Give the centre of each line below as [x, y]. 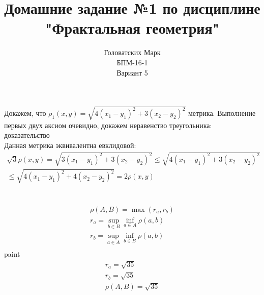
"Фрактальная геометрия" [132, 28]
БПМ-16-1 [132, 62]
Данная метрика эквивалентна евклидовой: [70, 145]
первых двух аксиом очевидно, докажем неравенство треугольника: [108, 125]
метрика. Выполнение [222, 113]
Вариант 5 [132, 72]
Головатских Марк [132, 52]
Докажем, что [25, 113]
